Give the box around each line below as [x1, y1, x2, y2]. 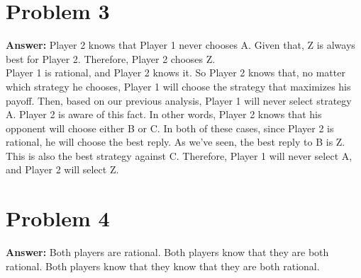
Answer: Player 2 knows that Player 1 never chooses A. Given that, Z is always [6, 37, 355, 52]
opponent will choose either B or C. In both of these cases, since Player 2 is [6, 120, 334, 135]
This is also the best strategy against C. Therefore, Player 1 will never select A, [6, 148, 352, 163]
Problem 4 [6, 204, 110, 233]
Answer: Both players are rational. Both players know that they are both [6, 245, 329, 260]
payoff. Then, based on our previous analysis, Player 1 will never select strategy [6, 93, 352, 108]
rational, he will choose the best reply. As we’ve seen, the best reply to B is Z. [6, 134, 345, 149]
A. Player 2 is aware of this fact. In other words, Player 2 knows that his [6, 107, 322, 122]
